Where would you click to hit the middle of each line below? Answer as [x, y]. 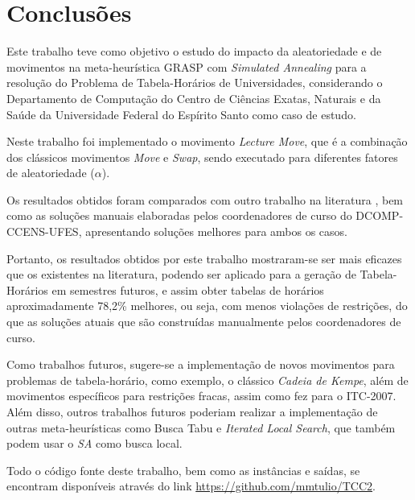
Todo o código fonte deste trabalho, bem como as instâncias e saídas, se [183, 470]
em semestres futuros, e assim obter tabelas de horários [188, 289]
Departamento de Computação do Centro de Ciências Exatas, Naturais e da [194, 98]
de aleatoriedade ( [51, 173]
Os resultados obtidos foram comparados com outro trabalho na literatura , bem [205, 199]
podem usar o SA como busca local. [95, 443]
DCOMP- [380, 215]
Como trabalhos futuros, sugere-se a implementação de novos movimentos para [201, 364]
